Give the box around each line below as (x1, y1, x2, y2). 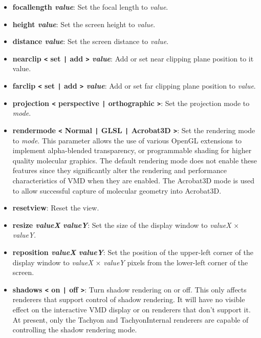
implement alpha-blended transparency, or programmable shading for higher (12, 145, 252, 156)
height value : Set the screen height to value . (12, 18, 156, 29)
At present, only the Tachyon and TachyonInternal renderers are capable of (12, 314, 249, 325)
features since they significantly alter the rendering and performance (12, 165, 227, 176)
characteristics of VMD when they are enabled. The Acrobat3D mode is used (12, 175, 254, 185)
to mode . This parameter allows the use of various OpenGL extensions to (12, 135, 242, 145)
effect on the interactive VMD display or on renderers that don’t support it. (12, 304, 251, 314)
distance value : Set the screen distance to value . (12, 36, 169, 47)
